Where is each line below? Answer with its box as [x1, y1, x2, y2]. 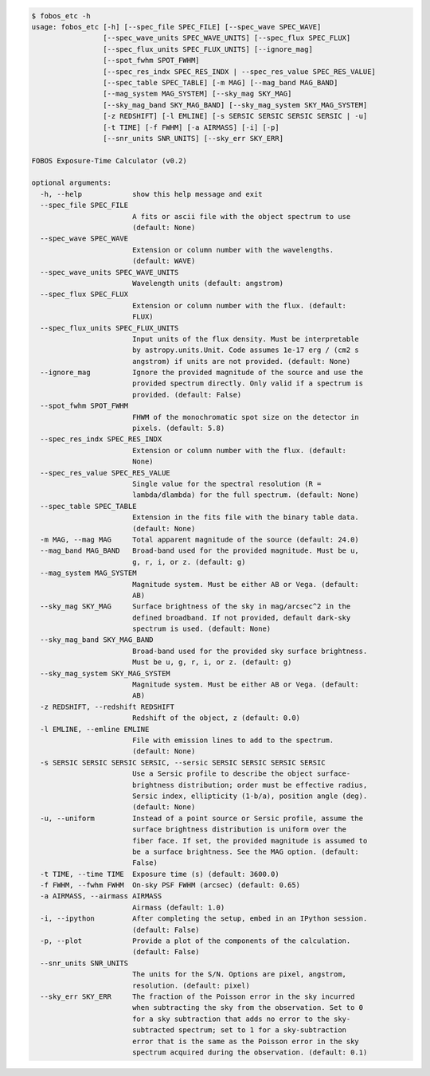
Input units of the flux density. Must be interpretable [131, 335, 360, 343]
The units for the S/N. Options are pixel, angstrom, [131, 970, 346, 979]
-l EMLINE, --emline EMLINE [40, 725, 150, 734]
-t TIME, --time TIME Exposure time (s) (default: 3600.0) [40, 869, 279, 878]
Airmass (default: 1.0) [131, 902, 225, 912]
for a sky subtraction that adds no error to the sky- [131, 1014, 351, 1023]
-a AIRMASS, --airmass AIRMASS [40, 892, 162, 901]
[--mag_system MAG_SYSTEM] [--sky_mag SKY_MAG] [102, 89, 292, 99]
